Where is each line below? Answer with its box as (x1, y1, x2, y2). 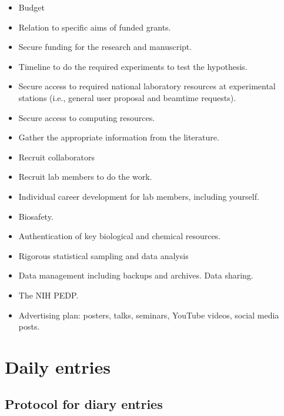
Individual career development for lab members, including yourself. (18, 190, 259, 202)
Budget (18, 1, 45, 13)
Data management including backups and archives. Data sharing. (18, 269, 253, 281)
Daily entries (5, 354, 111, 378)
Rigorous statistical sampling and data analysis (18, 249, 189, 261)
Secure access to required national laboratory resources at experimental (18, 80, 276, 92)
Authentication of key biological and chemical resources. (18, 230, 221, 242)
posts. (18, 320, 40, 333)
